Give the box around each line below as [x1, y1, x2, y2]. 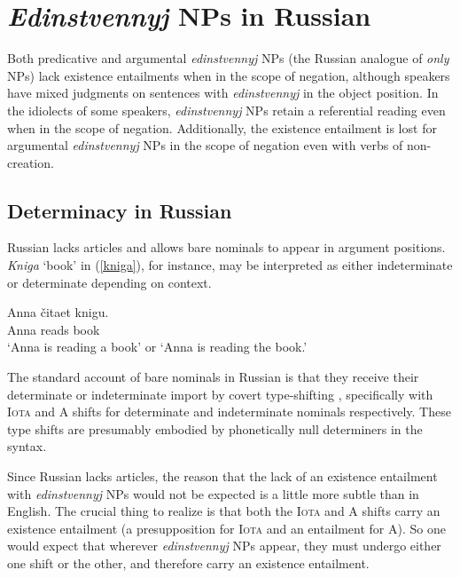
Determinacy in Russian [7, 196, 232, 224]
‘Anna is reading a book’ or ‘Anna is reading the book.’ [7, 337, 308, 356]
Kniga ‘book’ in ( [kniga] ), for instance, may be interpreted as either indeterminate [7, 256, 453, 274]
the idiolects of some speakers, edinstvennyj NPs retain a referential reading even [7, 100, 446, 119]
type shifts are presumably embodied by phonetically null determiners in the [7, 419, 423, 438]
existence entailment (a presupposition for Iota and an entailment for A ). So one [7, 519, 446, 537]
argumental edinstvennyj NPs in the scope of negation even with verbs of [7, 136, 403, 154]
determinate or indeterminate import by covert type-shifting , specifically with [7, 384, 433, 403]
